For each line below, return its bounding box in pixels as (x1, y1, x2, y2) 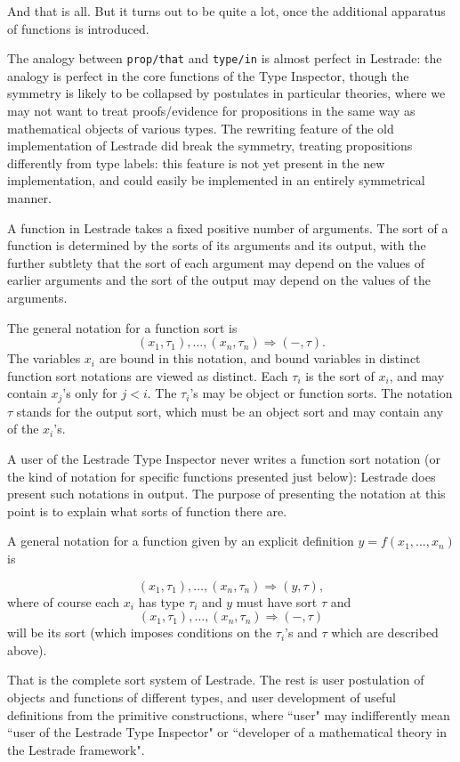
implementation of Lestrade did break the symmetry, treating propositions (7, 136, 413, 155)
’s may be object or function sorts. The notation (190, 384, 453, 402)
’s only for (62, 384, 117, 402)
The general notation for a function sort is (7, 318, 238, 336)
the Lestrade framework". (7, 740, 145, 758)
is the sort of (305, 366, 375, 385)
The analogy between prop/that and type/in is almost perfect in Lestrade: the (7, 49, 442, 68)
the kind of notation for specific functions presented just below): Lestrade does (7, 466, 436, 485)
